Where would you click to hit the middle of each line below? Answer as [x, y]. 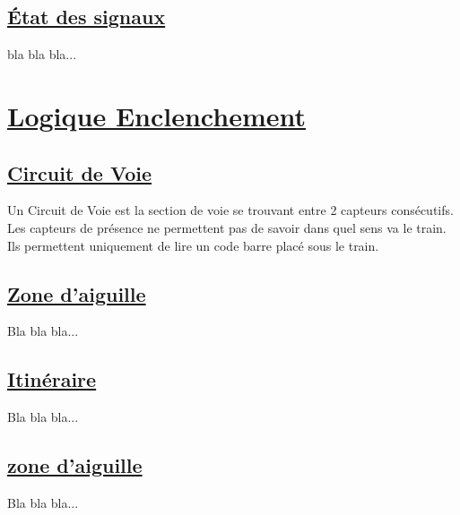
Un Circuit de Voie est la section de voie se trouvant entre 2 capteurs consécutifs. [230, 210]
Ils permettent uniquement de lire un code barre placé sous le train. [193, 245]
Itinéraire [52, 379]
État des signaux [87, 17]
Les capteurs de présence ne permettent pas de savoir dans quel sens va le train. [227, 227]
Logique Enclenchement [156, 115]
